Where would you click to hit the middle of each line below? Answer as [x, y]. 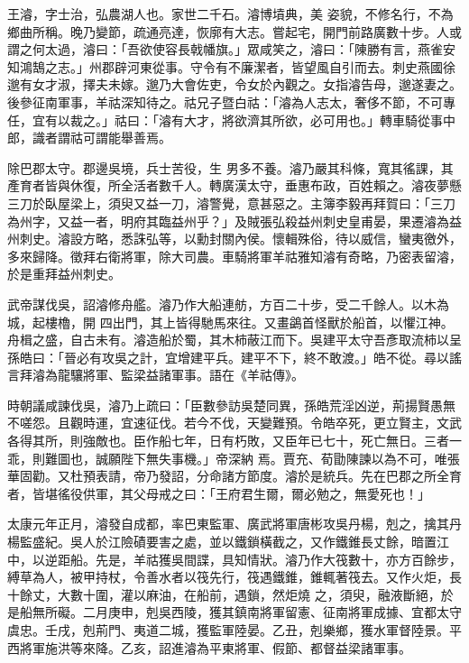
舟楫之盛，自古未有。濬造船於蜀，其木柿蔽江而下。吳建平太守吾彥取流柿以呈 [234, 340]
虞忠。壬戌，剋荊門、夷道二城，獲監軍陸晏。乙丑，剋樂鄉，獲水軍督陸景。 [228, 630]
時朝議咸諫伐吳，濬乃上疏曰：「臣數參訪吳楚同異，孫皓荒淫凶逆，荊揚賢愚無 [231, 405]
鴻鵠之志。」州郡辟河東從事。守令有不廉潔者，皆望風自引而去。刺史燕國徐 [237, 66]
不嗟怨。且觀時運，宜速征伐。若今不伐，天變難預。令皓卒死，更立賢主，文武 [234, 423]
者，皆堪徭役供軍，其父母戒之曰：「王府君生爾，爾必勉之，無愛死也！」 [219, 493]
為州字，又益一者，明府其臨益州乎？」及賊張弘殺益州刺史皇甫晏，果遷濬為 [228, 221]
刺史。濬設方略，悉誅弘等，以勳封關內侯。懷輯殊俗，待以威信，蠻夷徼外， [240, 239]
